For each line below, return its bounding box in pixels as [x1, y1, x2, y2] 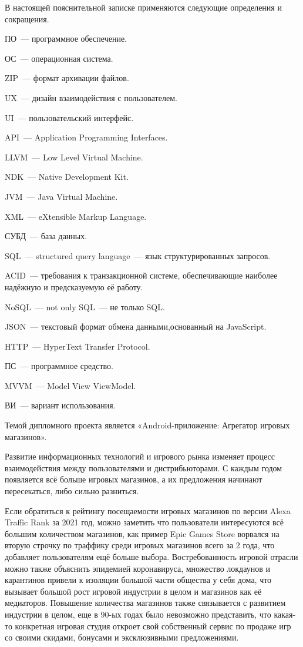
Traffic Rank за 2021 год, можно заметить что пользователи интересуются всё [5, 516, 284, 528]
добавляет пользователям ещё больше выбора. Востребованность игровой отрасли [5, 551, 298, 562]
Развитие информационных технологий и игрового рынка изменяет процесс [5, 450, 275, 462]
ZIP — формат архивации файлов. [5, 72, 129, 84]
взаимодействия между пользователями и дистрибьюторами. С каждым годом [5, 461, 282, 474]
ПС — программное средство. [5, 360, 113, 372]
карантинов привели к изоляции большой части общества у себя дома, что [5, 574, 272, 586]
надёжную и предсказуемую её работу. [5, 280, 143, 293]
